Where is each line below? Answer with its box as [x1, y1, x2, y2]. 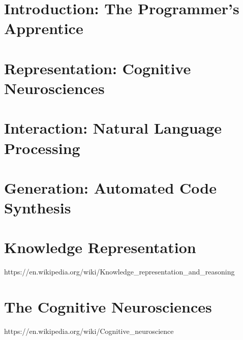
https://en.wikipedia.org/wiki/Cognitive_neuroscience [4, 326, 174, 336]
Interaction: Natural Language [4, 117, 222, 138]
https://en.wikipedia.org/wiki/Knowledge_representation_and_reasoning [4, 266, 235, 277]
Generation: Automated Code [4, 177, 217, 198]
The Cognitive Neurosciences [4, 296, 212, 317]
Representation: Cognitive [4, 57, 191, 78]
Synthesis [4, 197, 71, 218]
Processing [4, 137, 80, 158]
